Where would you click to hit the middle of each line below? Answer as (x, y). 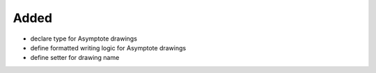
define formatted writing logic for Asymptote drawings (108, 48)
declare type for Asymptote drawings (84, 39)
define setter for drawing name (75, 58)
